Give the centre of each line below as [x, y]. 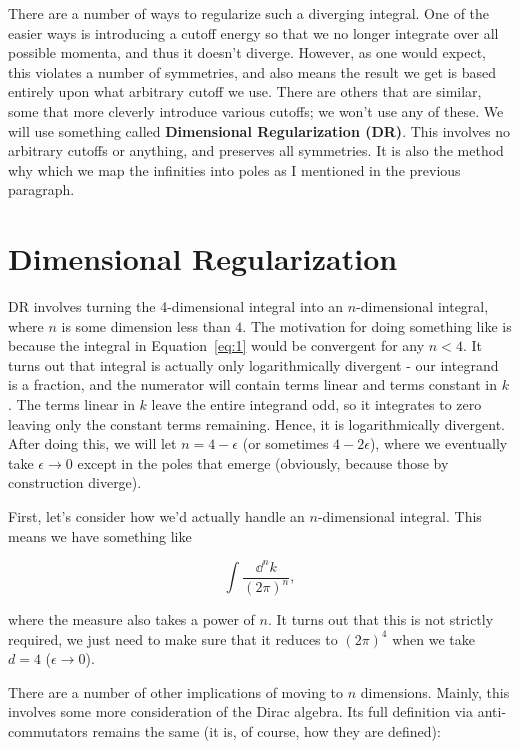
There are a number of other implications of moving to [176, 691]
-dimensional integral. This [399, 516]
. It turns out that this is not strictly [380, 619]
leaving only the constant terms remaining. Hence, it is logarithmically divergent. [256, 423]
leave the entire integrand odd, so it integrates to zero [316, 404]
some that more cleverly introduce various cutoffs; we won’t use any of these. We [256, 110]
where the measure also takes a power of [131, 619]
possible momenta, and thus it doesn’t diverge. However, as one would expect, [247, 52]
